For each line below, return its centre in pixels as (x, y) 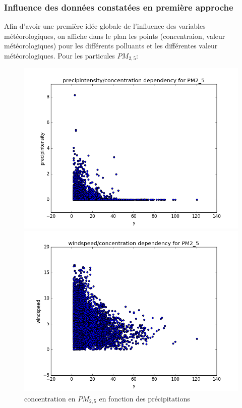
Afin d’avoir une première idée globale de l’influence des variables (105, 26)
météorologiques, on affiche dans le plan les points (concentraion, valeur (115, 36)
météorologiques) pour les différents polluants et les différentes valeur (111, 46)
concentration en (50, 398)
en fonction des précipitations (144, 398)
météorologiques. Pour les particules (59, 55)
